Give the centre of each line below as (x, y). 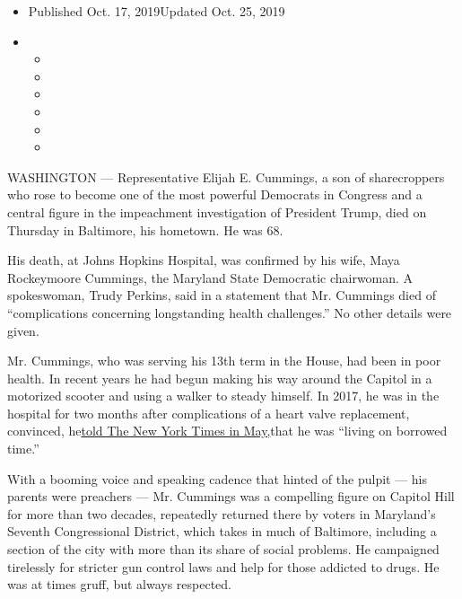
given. (23, 330)
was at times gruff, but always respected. (120, 584)
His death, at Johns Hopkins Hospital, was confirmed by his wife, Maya (204, 260)
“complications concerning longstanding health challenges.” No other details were (230, 312)
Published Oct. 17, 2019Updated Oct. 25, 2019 (157, 11)
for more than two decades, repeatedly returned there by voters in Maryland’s (222, 513)
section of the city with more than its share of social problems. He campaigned (223, 549)
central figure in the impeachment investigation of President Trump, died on (217, 211)
